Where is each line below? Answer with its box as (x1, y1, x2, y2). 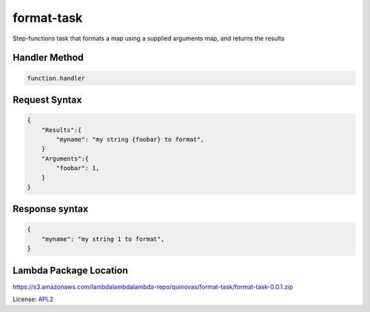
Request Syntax (12, 94, 82, 105)
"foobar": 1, (56, 164, 100, 172)
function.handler (27, 74, 86, 82)
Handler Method (12, 52, 84, 64)
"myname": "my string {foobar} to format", (56, 135, 205, 143)
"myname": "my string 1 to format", (41, 235, 164, 243)
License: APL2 (12, 295, 54, 304)
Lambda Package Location (12, 264, 128, 276)
